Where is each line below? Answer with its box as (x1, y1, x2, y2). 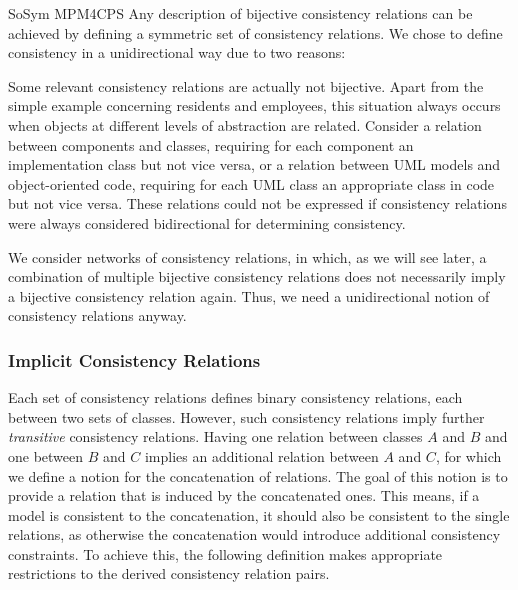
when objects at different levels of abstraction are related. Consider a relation (8, 114, 482, 135)
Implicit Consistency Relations (8, 347, 261, 372)
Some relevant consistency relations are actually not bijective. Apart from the (8, 75, 484, 96)
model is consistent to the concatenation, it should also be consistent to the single (8, 504, 510, 525)
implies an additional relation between (144, 445, 379, 466)
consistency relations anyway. (8, 305, 187, 326)
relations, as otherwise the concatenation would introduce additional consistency (8, 524, 501, 545)
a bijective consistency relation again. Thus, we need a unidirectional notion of (8, 285, 490, 306)
